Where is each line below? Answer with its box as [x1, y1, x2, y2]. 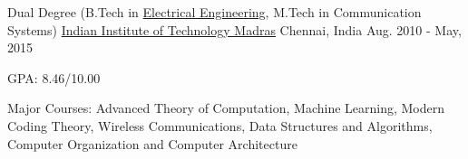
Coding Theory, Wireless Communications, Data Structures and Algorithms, [7, 116, 433, 135]
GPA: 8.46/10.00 [7, 68, 101, 87]
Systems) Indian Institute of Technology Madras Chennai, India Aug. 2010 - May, [7, 20, 462, 39]
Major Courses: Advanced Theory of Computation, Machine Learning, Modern [7, 98, 445, 117]
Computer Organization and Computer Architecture [7, 134, 297, 153]
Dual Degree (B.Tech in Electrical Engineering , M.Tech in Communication [7, 3, 422, 21]
